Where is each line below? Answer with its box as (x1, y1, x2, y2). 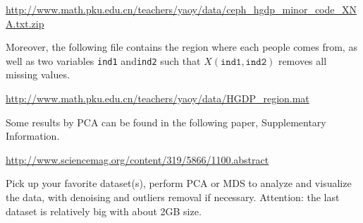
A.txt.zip (6, 16, 44, 30)
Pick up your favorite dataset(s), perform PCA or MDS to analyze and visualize (6, 176, 352, 191)
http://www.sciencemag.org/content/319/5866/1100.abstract (6, 152, 269, 167)
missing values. (6, 67, 70, 82)
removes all (278, 53, 327, 68)
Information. (6, 128, 60, 143)
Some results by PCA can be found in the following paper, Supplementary (6, 114, 326, 129)
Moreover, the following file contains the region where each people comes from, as (6, 40, 357, 54)
